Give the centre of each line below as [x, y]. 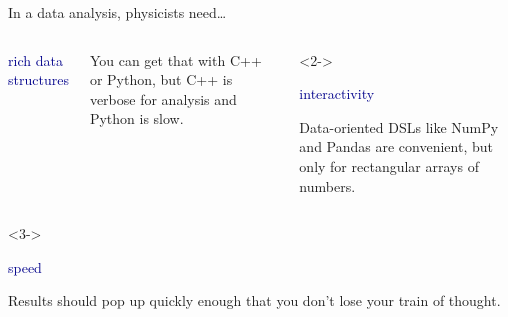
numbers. [327, 185]
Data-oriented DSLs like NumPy [399, 126]
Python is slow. [136, 118]
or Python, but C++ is [161, 79]
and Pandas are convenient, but [396, 146]
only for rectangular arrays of [389, 165]
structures [38, 79]
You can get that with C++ [175, 59]
